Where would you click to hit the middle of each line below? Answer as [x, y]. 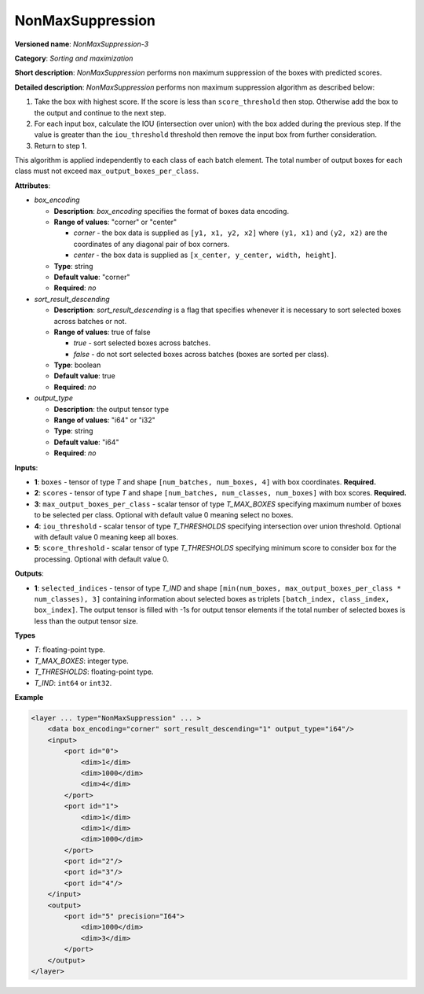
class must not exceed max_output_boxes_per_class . [107, 171]
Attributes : [33, 186]
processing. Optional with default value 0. [101, 559]
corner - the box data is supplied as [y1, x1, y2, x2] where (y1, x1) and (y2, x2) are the [230, 233]
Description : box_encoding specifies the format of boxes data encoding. [172, 211]
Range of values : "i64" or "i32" [105, 420]
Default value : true [84, 376]
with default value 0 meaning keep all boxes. [106, 537]
